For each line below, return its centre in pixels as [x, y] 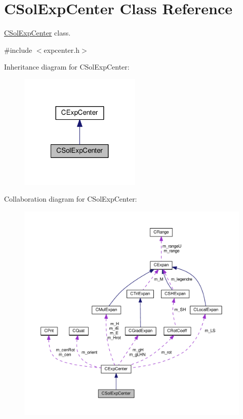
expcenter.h [62, 50]
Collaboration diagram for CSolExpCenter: [71, 199]
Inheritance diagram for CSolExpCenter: [67, 67]
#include [18, 50]
